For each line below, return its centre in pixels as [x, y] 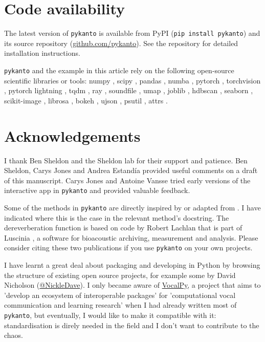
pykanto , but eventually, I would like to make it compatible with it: [110, 315]
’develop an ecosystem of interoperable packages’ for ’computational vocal [120, 295]
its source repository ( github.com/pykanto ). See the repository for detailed [121, 43]
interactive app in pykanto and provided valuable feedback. [97, 190]
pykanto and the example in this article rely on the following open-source [119, 70]
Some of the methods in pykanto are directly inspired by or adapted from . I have [132, 207]
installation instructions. [42, 53]
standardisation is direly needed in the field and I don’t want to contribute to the [132, 325]
